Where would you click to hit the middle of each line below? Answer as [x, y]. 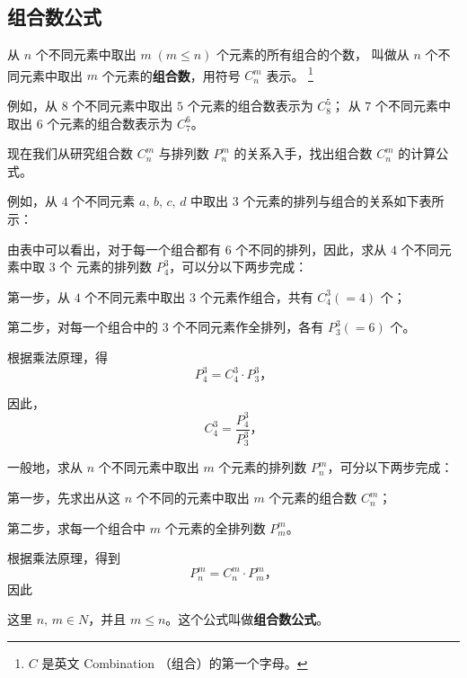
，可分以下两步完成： [390, 467]
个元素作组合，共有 [256, 296]
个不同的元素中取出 [193, 498]
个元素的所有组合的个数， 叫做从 [313, 54]
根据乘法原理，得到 [64, 558]
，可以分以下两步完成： [238, 267]
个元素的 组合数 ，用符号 [171, 75]
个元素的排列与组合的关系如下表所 [344, 201]
